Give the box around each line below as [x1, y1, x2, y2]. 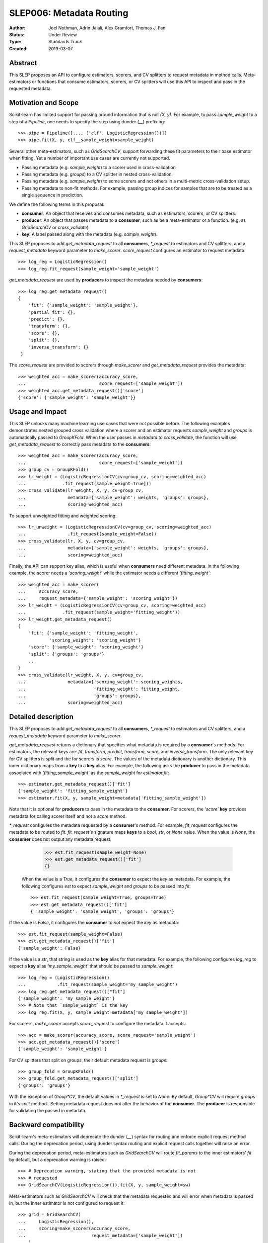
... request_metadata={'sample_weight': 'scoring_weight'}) [18, 596, 178, 601]
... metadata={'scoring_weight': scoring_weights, [18, 679, 183, 685]
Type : [9, 39, 22, 45]
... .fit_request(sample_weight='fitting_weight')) [18, 610, 181, 615]
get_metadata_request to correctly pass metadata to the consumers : [9, 442, 151, 447]
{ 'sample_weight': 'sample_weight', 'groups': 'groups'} [30, 909, 175, 914]
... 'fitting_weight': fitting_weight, [18, 686, 181, 692]
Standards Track [48, 39, 82, 45]
